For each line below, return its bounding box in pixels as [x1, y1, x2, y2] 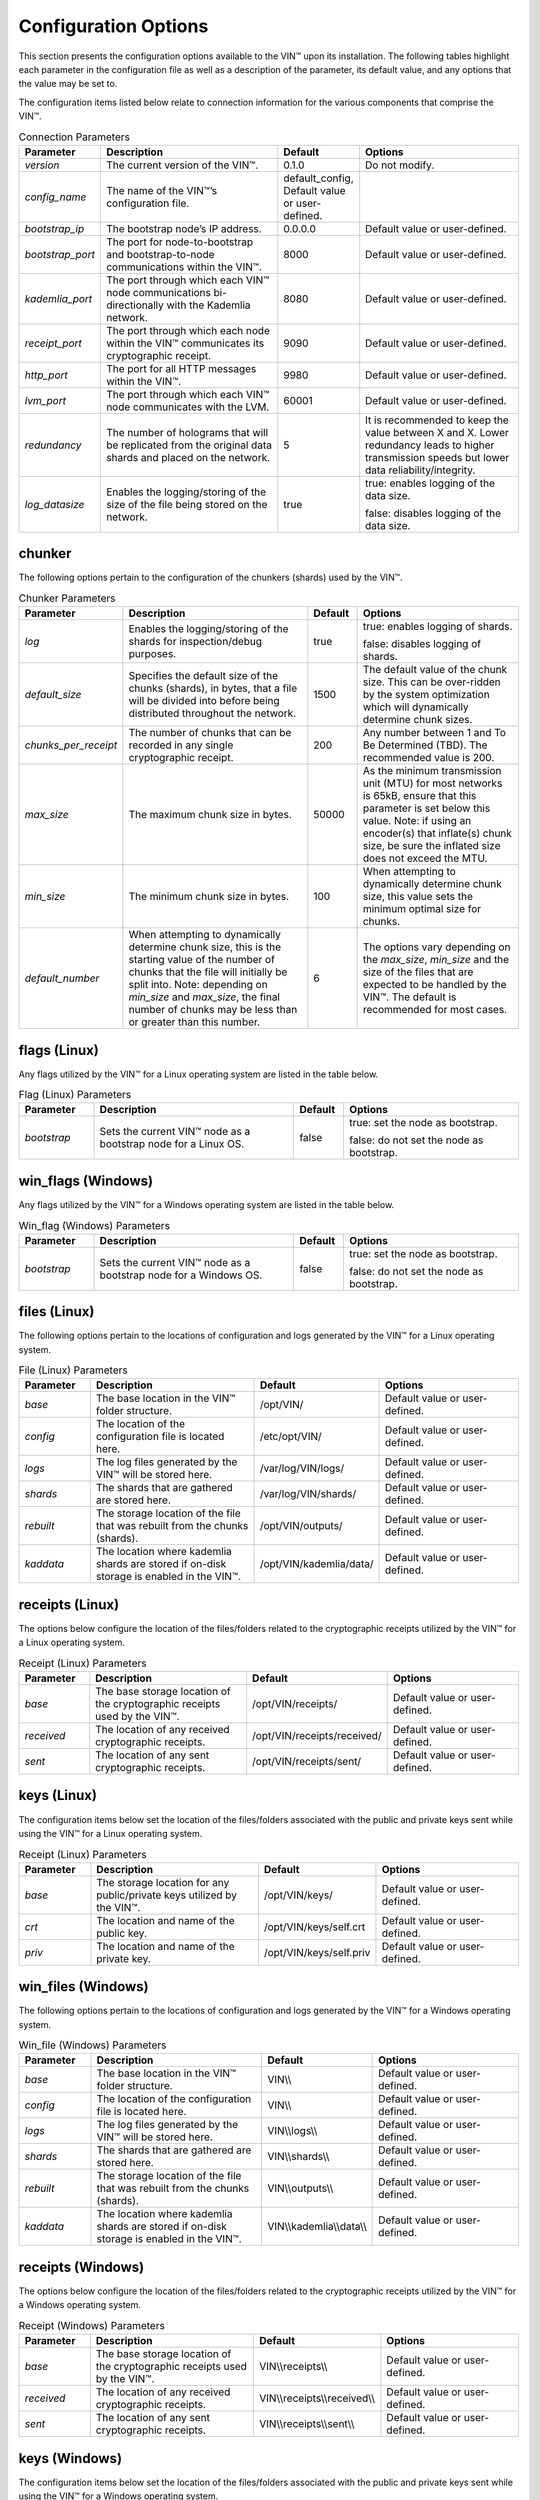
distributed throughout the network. [128, 706, 297, 720]
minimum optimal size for [362, 902, 482, 916]
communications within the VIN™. [106, 260, 262, 274]
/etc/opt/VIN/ [259, 1430, 322, 1444]
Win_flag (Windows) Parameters [18, 1218, 170, 1232]
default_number [24, 971, 100, 985]
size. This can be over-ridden [362, 675, 501, 689]
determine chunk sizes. [362, 713, 473, 727]
